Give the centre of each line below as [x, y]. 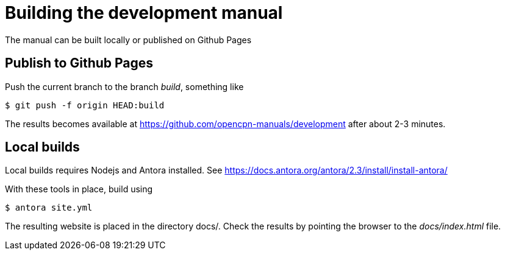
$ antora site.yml [49, 208]
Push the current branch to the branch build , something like [124, 86]
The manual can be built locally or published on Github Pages [128, 40]
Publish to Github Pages [79, 63]
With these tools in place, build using [79, 189]
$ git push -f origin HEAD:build [85, 105]
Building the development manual [144, 13]
